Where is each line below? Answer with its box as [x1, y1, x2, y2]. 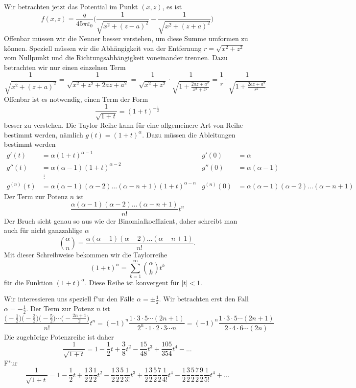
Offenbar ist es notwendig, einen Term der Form [4, 93, 148, 104]
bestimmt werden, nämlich [4, 129, 83, 139]
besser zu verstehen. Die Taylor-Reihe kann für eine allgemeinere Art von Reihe [4, 119, 243, 130]
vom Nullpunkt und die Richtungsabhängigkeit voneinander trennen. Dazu [4, 52, 228, 63]
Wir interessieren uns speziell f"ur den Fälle [4, 294, 135, 304]
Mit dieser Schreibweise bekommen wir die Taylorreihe [4, 250, 167, 260]
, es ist [162, 1, 182, 11]
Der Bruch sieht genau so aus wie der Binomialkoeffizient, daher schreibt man [4, 215, 237, 226]
